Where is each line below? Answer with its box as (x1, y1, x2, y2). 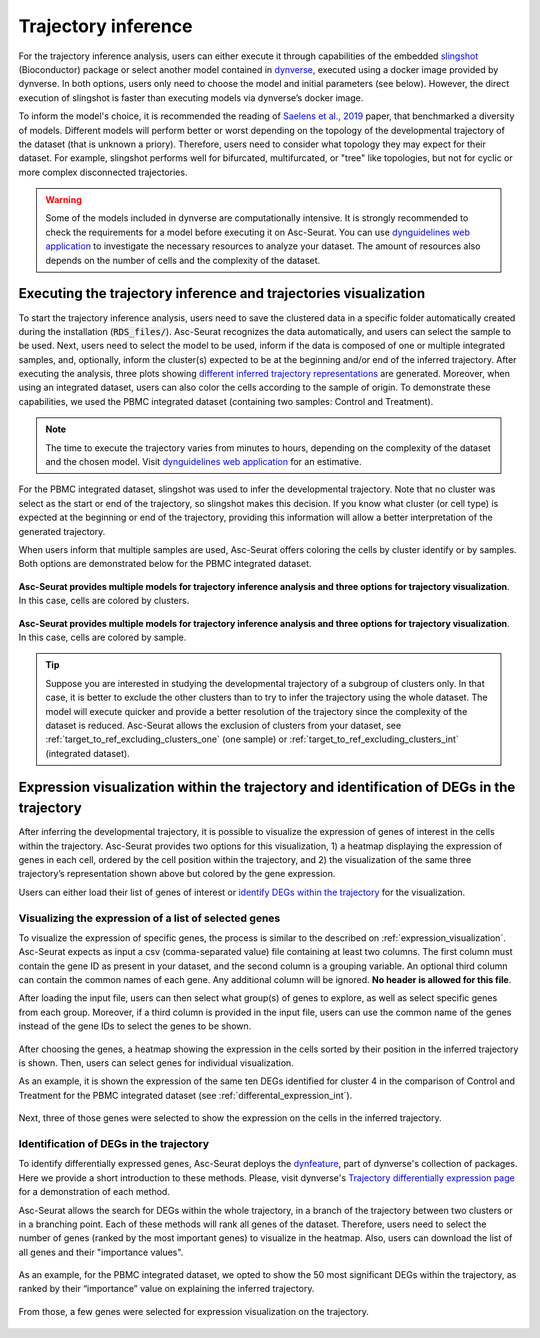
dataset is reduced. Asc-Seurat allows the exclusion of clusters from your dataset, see (45, 719, 402, 731)
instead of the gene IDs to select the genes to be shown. (18, 1020, 252, 1032)
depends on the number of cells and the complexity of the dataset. (45, 254, 321, 266)
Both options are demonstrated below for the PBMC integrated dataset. (18, 558, 312, 570)
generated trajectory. (18, 525, 106, 537)
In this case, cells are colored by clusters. (18, 595, 190, 607)
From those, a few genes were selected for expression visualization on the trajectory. (18, 1305, 369, 1317)
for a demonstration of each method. (18, 1186, 170, 1198)
